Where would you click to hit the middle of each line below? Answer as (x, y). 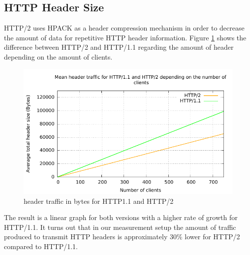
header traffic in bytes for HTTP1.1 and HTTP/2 (99, 201)
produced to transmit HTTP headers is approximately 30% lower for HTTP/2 (122, 237)
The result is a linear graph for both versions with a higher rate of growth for (121, 217)
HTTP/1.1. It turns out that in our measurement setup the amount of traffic (120, 227)
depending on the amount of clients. (58, 56)
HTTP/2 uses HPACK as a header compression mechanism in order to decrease (124, 28)
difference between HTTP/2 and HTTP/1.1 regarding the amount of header (119, 47)
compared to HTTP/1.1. (41, 246)
